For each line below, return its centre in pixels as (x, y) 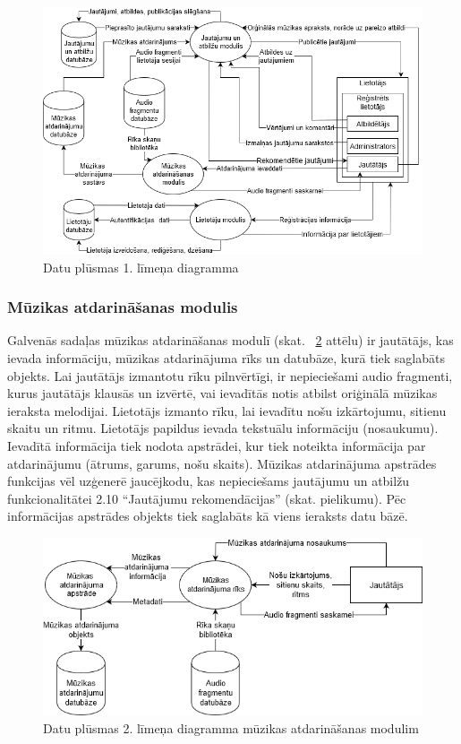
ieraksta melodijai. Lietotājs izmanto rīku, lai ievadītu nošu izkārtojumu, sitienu (227, 410)
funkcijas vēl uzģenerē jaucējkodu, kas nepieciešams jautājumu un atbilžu (209, 481)
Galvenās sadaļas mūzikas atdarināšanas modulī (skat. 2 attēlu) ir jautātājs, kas (230, 340)
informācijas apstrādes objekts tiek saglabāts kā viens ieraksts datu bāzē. (208, 516)
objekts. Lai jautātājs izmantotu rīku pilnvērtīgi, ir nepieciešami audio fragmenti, (230, 375)
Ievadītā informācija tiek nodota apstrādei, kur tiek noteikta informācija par (217, 446)
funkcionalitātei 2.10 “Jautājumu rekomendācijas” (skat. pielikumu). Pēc (207, 498)
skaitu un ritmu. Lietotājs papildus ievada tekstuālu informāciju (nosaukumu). (223, 428)
